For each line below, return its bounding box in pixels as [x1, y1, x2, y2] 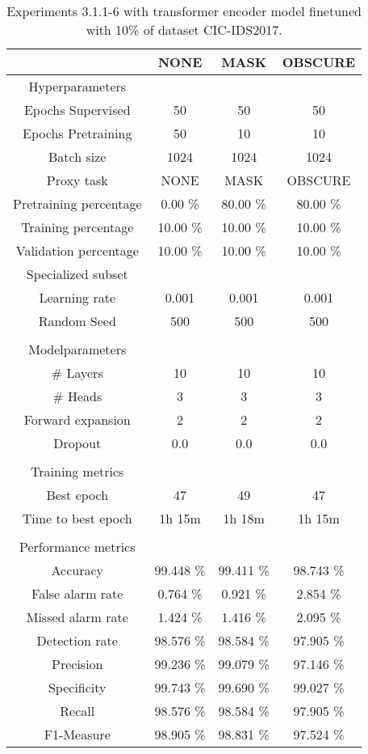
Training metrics [31, 462, 124, 481]
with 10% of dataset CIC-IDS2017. [86, 20, 282, 39]
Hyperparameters [28, 77, 127, 95]
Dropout [53, 434, 102, 452]
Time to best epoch [22, 509, 132, 527]
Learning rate [39, 288, 116, 307]
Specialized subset [26, 265, 128, 283]
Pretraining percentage [13, 194, 142, 213]
